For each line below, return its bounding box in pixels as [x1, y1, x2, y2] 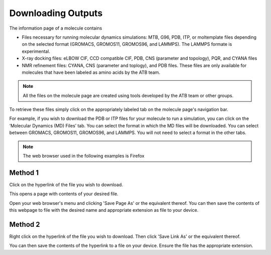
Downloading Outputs [9, 8, 103, 19]
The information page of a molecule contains [9, 25, 102, 31]
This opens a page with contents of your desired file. [9, 191, 119, 197]
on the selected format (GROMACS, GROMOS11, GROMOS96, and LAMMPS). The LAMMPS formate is [22, 41, 232, 47]
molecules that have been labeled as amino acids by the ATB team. [22, 69, 161, 75]
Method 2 [9, 220, 40, 228]
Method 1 [9, 168, 39, 177]
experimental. [22, 48, 50, 54]
